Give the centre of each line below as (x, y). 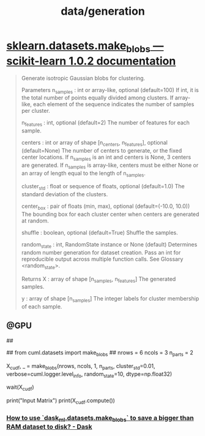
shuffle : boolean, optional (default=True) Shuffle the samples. (100, 232)
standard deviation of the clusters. (65, 194)
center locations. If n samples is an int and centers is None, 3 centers (106, 158)
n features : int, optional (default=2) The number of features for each (105, 124)
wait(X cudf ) (20, 388)
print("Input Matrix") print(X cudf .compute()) (61, 401)
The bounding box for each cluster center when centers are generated (110, 214)
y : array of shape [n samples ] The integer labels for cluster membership (110, 300)
